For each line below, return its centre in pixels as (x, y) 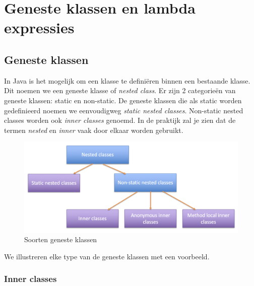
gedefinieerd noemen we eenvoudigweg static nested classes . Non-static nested (124, 110)
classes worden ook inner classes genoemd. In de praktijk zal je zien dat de (120, 120)
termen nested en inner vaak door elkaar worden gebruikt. (94, 130)
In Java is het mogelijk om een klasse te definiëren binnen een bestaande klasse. (127, 80)
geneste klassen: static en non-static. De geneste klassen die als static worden (123, 100)
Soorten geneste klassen (61, 239)
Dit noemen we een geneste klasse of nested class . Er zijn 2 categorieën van (120, 90)
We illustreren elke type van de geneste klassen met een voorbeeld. (107, 256)
